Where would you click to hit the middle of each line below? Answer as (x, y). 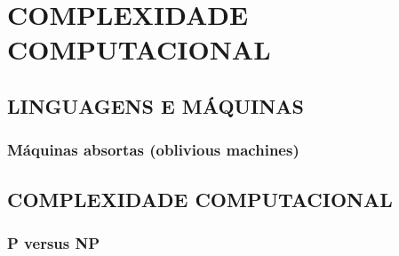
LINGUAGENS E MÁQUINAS (156, 105)
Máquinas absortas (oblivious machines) (153, 150)
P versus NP (54, 242)
